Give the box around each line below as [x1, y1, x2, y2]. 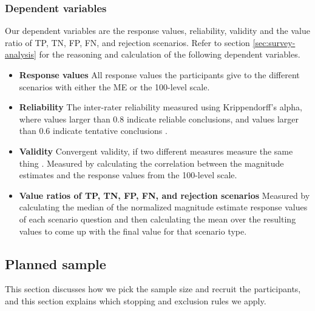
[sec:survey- [252, 36, 296, 48]
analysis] [5, 48, 36, 61]
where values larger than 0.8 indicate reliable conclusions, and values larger [19, 112, 299, 125]
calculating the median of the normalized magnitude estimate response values [19, 201, 308, 213]
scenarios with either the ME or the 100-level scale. [19, 80, 210, 93]
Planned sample [5, 254, 106, 273]
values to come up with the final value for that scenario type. [19, 224, 247, 237]
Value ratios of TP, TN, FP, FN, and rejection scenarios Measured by [19, 189, 310, 201]
